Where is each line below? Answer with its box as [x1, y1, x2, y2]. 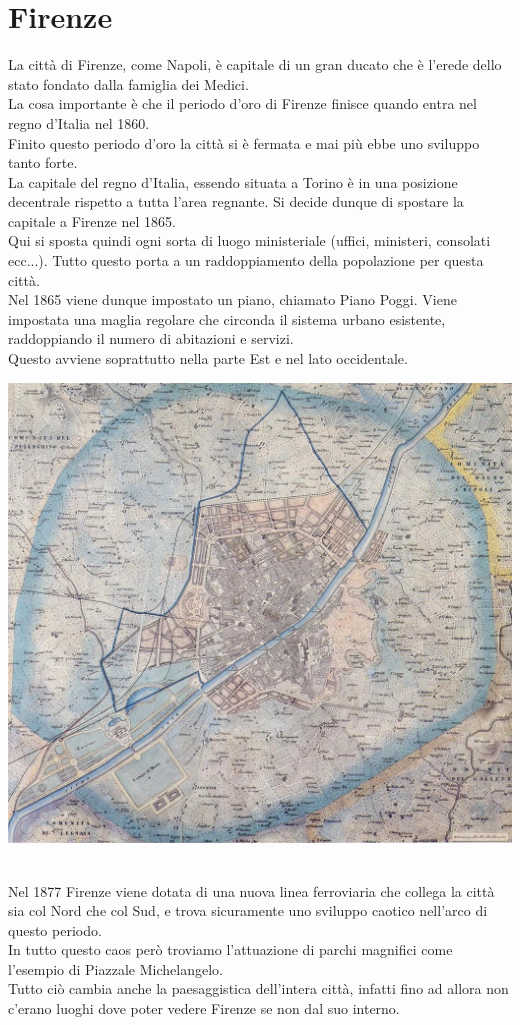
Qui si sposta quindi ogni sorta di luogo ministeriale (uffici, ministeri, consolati [8, 230, 491, 251]
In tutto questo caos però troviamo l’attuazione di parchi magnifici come [8, 939, 453, 960]
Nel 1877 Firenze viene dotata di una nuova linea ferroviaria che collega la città [8, 880, 495, 901]
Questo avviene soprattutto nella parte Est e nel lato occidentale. [8, 348, 408, 369]
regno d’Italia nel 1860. [8, 112, 150, 133]
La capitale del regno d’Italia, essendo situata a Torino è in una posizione [8, 171, 458, 192]
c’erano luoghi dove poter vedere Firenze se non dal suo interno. [8, 998, 400, 1019]
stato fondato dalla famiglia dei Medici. [8, 73, 249, 94]
